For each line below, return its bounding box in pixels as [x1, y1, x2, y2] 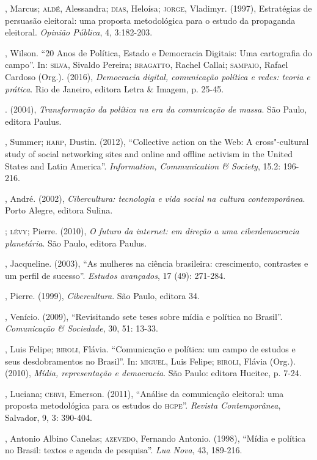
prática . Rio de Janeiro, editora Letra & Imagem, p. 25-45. [5, 82, 224, 95]
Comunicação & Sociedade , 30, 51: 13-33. [5, 322, 158, 335]
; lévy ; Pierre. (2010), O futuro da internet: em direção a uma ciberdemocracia [5, 224, 299, 237]
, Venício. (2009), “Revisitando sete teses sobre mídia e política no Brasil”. [5, 310, 283, 322]
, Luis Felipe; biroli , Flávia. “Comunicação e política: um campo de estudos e [5, 343, 296, 355]
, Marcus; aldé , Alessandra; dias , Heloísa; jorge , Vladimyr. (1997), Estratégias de [5, 2, 312, 14]
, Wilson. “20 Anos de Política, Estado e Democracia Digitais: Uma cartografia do [5, 46, 312, 59]
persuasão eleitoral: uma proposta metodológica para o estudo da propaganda [5, 13, 296, 26]
